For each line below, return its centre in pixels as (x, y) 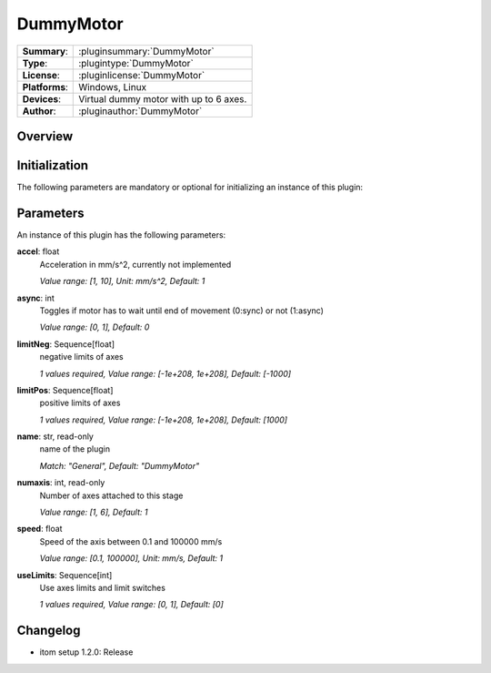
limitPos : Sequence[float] (65, 390)
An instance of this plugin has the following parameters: (121, 235)
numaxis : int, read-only (61, 483)
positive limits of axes (80, 403)
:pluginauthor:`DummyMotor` (140, 111)
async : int (35, 298)
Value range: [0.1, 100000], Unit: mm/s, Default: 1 (131, 558)
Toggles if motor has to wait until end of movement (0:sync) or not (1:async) (182, 311)
